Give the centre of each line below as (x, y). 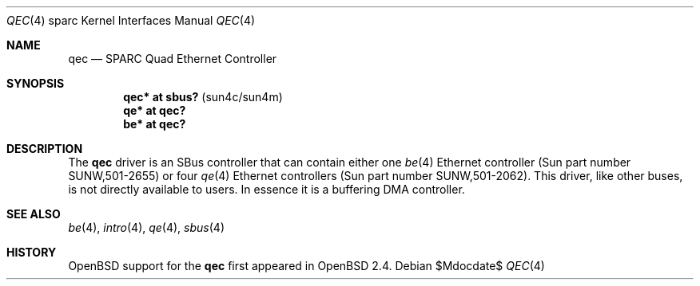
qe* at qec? (155, 110)
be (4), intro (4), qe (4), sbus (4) (146, 227)
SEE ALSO (34, 214)
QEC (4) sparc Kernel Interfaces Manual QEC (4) (131, 20)
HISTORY (32, 252)
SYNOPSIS (36, 83)
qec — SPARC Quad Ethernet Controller (173, 59)
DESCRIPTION (45, 149)
